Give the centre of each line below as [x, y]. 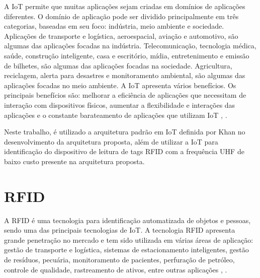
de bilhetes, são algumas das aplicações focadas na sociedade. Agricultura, [118, 65]
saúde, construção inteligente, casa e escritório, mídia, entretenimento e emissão [127, 55]
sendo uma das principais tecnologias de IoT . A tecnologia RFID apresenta [120, 230]
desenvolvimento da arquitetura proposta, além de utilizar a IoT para [111, 141]
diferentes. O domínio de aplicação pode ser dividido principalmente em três [121, 16]
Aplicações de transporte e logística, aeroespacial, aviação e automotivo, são [121, 36]
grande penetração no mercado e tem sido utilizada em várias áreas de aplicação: [129, 239]
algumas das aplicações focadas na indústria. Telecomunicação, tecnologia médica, [130, 46]
